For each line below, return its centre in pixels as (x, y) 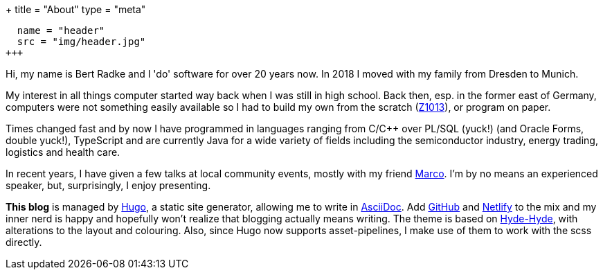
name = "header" (61, 30)
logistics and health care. (63, 152)
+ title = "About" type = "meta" (76, 9)
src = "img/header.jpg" (81, 42)
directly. (24, 242)
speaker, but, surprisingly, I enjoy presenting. (108, 185)
